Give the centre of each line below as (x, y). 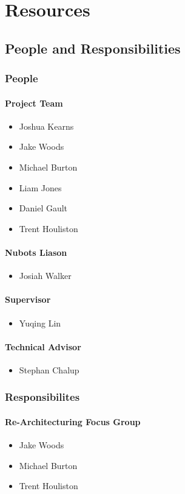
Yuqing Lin (40, 323)
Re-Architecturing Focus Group (73, 421)
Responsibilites (42, 397)
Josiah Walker (45, 276)
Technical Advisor (43, 346)
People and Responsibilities (93, 48)
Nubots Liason (36, 252)
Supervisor (28, 299)
